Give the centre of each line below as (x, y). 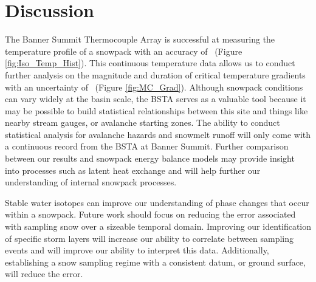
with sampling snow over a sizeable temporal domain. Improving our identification (158, 226)
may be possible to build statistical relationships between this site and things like (156, 110)
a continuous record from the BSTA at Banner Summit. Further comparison (147, 146)
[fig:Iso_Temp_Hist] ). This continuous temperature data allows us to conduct (150, 63)
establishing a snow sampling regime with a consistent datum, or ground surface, (155, 262)
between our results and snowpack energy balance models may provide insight (150, 158)
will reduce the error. (44, 274)
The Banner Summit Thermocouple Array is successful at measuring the (140, 39)
